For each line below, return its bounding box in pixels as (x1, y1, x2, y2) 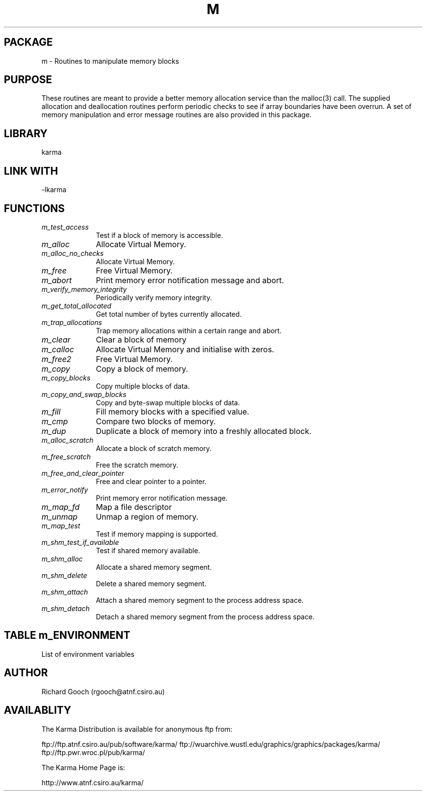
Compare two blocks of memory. (96, 416, 216, 426)
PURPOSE (4, 73, 53, 86)
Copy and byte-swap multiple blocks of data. (96, 398, 240, 407)
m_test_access (41, 222, 89, 231)
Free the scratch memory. (96, 460, 178, 469)
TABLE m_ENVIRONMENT (4, 629, 130, 642)
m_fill (41, 406, 61, 416)
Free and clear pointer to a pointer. (96, 477, 207, 486)
